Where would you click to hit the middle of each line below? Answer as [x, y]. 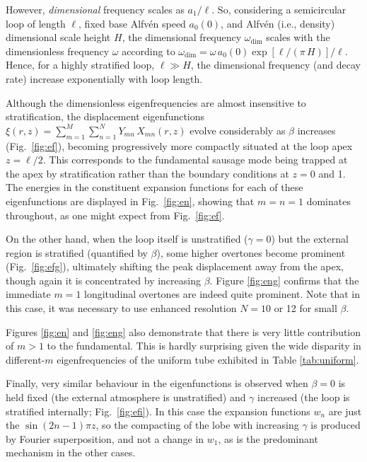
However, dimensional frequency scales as [95, 9]
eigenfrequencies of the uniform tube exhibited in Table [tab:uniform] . [208, 359]
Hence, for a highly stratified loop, [80, 65]
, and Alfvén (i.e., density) [278, 23]
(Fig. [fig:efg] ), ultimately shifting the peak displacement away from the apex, [175, 266]
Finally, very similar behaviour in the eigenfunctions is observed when [157, 383]
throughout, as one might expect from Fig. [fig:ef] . [115, 215]
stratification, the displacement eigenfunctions [105, 116]
